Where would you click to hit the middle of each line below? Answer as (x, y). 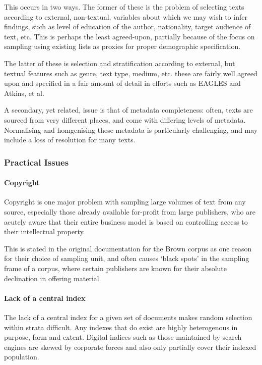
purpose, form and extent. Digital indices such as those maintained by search (123, 337)
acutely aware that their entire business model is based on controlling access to (126, 221)
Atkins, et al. (24, 93)
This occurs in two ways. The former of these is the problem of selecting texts (124, 7)
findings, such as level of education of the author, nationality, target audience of (127, 27)
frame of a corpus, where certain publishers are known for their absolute (116, 268)
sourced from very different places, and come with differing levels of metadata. (125, 119)
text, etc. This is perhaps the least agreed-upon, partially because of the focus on (129, 36)
